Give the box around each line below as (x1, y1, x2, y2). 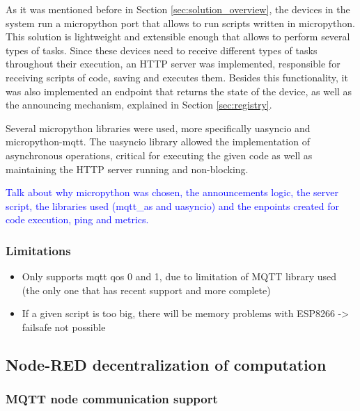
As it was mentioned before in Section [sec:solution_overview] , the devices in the (6, 2, 350, 16)
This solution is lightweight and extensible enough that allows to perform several (6, 29, 350, 44)
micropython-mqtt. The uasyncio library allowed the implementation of (6, 134, 310, 149)
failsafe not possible (22, 319, 106, 334)
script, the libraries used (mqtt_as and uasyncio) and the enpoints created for (6, 198, 340, 213)
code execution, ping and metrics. (6, 212, 149, 227)
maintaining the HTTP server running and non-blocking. (6, 161, 249, 176)
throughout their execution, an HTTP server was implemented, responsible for (6, 56, 341, 71)
